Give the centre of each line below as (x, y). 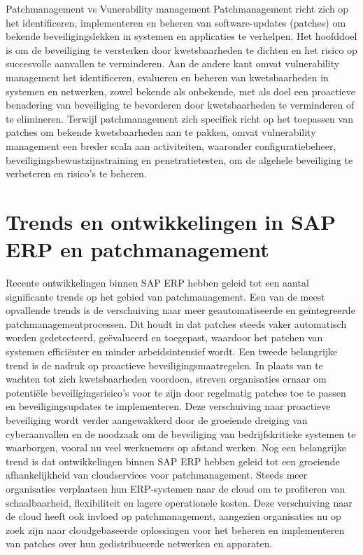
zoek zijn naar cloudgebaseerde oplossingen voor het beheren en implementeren (175, 529)
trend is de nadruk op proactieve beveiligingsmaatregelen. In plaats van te (164, 365)
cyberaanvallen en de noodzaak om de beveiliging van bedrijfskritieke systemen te (181, 433)
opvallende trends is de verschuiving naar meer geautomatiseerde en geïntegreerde (180, 310)
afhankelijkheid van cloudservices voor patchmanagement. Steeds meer (157, 475)
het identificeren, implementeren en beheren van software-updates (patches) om (176, 22)
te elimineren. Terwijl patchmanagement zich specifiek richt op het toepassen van (179, 118)
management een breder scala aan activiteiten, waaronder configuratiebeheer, (171, 145)
